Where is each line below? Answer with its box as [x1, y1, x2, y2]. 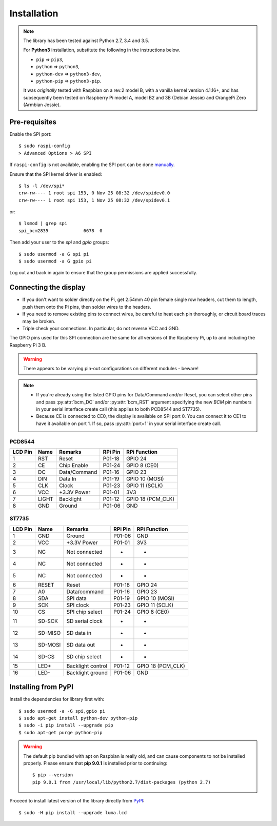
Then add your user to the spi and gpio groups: [9, 239, 110, 246]
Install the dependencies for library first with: [9, 696, 105, 702]
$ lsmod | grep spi [18, 220, 68, 227]
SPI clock [66, 601, 89, 609]
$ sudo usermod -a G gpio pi [18, 258, 92, 264]
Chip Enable [59, 461, 88, 469]
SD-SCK [37, 617, 58, 624]
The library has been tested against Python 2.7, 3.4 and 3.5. [23, 37, 149, 44]
